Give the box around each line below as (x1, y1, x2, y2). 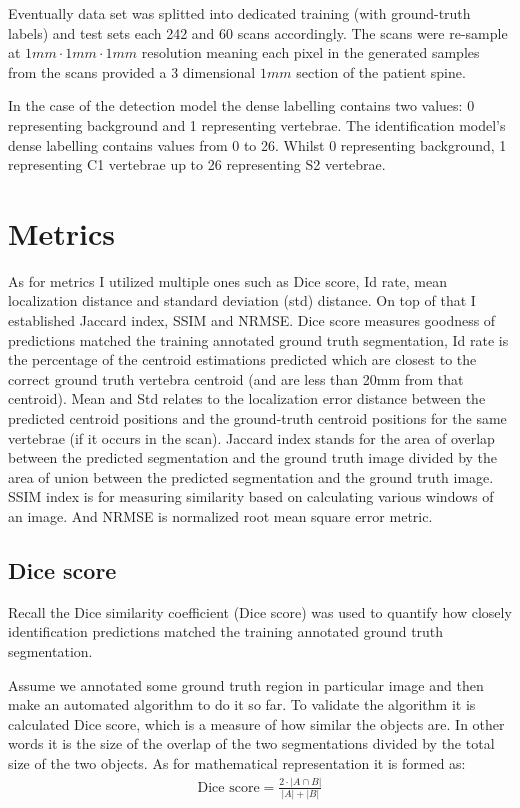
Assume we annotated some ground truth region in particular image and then (8, 674, 484, 695)
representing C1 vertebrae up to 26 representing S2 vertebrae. (8, 154, 386, 175)
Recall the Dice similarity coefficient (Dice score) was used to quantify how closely (8, 601, 512, 622)
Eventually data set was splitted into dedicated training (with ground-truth (8, 3, 471, 23)
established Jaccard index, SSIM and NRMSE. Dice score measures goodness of (8, 310, 496, 331)
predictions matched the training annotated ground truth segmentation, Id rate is (8, 329, 509, 350)
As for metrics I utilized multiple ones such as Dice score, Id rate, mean (8, 270, 448, 291)
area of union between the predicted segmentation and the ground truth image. (8, 466, 494, 487)
